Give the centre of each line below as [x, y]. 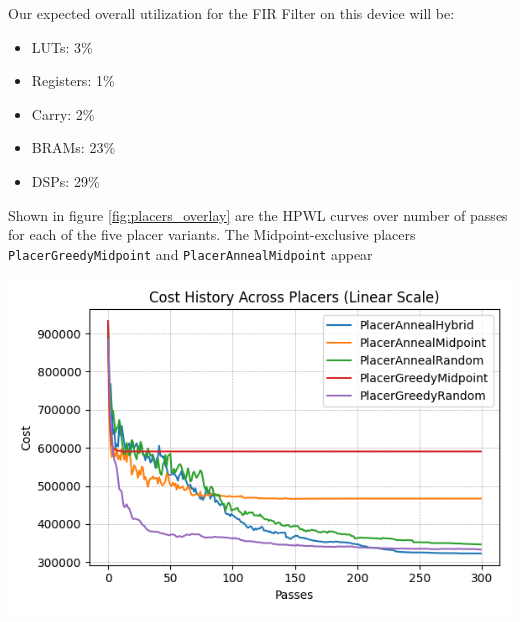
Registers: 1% [73, 80]
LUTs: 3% [62, 46]
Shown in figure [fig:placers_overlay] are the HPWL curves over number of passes [258, 214]
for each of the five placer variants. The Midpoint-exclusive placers [212, 234]
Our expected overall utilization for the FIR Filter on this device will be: [231, 13]
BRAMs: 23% [73, 147]
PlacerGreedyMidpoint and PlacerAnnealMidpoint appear [190, 253]
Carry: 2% [63, 113]
